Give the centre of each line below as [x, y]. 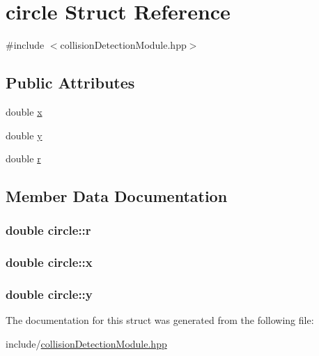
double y [24, 135]
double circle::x [49, 262]
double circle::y [49, 294]
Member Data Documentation [117, 196]
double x [24, 111]
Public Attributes [70, 83]
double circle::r [48, 230]
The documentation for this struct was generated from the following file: [160, 320]
